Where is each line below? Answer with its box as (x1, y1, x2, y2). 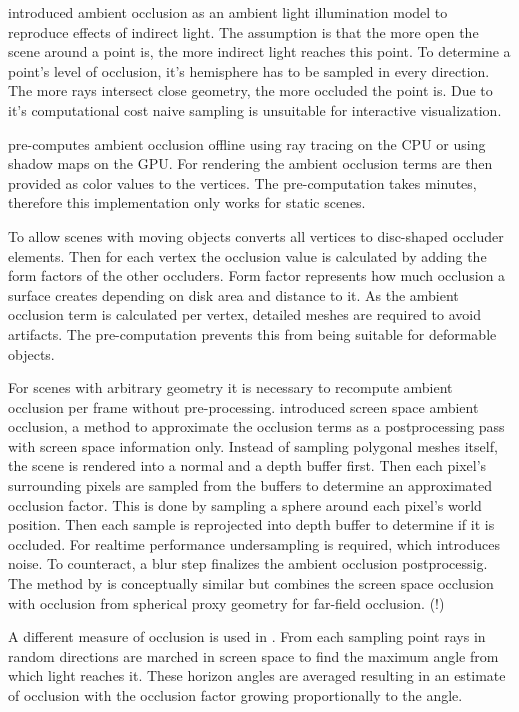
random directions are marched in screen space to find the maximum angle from (8, 645, 499, 666)
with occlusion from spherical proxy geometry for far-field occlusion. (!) (8, 592, 445, 613)
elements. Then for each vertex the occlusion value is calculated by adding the (8, 245, 487, 266)
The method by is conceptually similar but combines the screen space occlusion (8, 573, 494, 594)
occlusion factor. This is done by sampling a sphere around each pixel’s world (8, 494, 482, 515)
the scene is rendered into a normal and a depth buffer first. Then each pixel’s (8, 455, 487, 476)
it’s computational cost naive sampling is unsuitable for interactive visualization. (8, 99, 502, 120)
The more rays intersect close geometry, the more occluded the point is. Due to (8, 80, 493, 101)
